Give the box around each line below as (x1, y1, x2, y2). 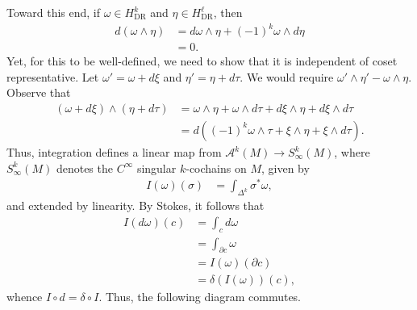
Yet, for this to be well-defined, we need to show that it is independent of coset (6, 52, 398, 69)
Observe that (6, 84, 71, 101)
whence (6, 288, 43, 305)
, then (213, 4, 243, 20)
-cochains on (186, 159, 247, 176)
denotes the (56, 159, 113, 176)
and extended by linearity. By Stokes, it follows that (6, 197, 265, 214)
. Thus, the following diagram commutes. (98, 288, 302, 305)
